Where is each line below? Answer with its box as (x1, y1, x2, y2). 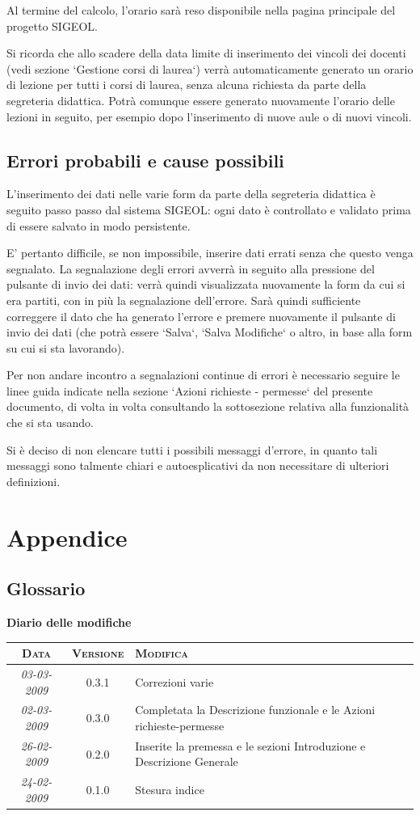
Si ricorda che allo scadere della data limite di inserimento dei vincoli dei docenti (6, 44, 406, 61)
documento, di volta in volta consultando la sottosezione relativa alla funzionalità (6, 398, 409, 415)
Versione (71, 645, 124, 662)
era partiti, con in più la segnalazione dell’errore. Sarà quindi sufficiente (6, 291, 361, 308)
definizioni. (6, 472, 61, 489)
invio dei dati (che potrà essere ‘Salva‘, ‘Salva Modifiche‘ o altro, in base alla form (6, 323, 413, 340)
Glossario (6, 576, 86, 601)
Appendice (6, 520, 128, 553)
